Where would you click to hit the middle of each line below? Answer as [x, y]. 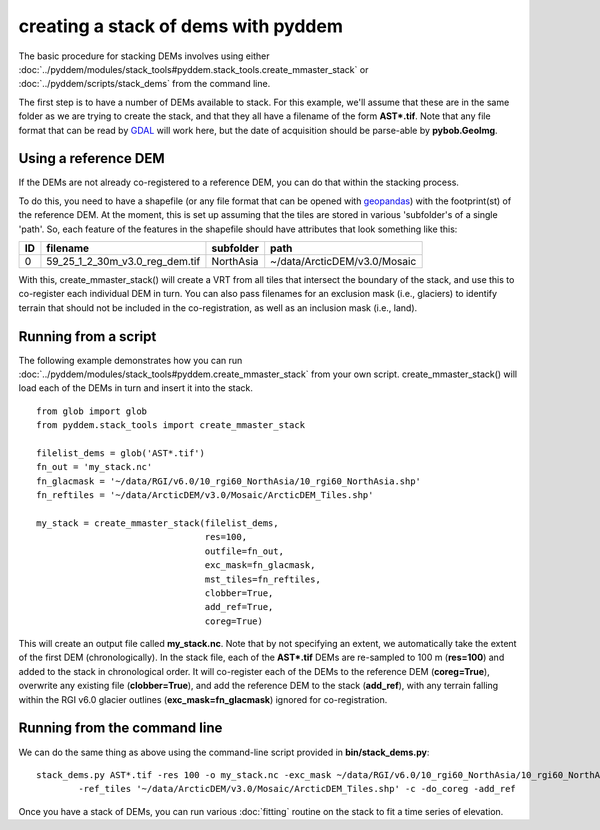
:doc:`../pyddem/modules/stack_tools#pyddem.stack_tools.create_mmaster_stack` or [193, 69]
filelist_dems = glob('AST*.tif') [120, 453]
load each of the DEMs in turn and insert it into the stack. [136, 388]
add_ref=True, [239, 607]
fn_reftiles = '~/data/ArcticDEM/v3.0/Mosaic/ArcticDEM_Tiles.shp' [205, 495]
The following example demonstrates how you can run [130, 360]
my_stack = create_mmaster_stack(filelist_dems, [157, 523]
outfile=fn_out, [244, 551]
